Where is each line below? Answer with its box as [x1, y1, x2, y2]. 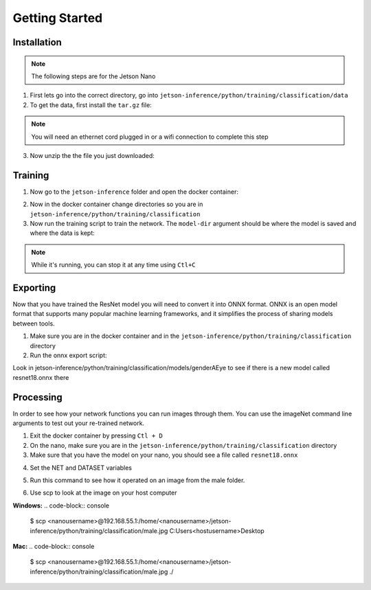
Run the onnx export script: [30, 351, 107, 360]
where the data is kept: [30, 229, 95, 237]
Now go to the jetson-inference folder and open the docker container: [30, 188, 238, 196]
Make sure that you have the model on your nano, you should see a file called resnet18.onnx [30, 451, 298, 459]
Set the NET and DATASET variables [30, 464, 133, 472]
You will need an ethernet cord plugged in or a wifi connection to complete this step [31, 133, 269, 141]
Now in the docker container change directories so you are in [30, 200, 203, 209]
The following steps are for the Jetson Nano [31, 72, 156, 80]
